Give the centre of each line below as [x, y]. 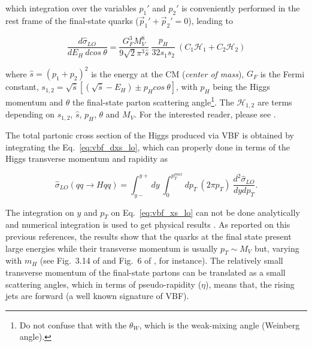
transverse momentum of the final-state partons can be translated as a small [146, 272]
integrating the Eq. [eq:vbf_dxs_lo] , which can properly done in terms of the [148, 147]
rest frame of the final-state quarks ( [72, 20]
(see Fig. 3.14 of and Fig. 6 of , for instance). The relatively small [161, 260]
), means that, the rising [250, 284]
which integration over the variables [71, 8]
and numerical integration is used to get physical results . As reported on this [148, 224]
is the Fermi [282, 73]
